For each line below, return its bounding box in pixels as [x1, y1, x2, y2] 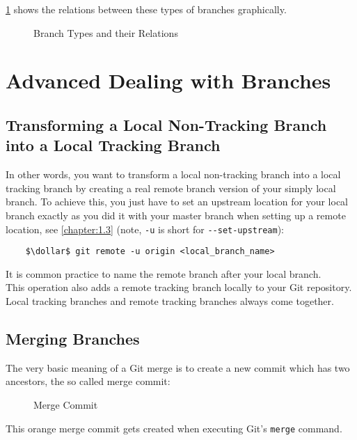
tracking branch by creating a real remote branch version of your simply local [6, 180, 336, 195]
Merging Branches [6, 328, 140, 349]
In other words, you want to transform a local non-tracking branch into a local [6, 167, 341, 182]
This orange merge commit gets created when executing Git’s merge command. [6, 421, 342, 435]
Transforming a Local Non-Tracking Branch [6, 113, 327, 135]
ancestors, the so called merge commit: [6, 374, 170, 388]
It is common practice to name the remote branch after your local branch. [6, 266, 322, 281]
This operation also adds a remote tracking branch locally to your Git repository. [6, 280, 352, 294]
